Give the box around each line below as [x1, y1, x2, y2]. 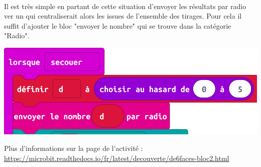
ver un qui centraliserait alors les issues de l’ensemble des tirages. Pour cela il [4, 11, 242, 21]
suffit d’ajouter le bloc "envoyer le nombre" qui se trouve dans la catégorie [4, 20, 231, 31]
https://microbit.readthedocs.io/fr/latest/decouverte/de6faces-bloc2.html [4, 152, 229, 163]
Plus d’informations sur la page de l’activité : [4, 143, 143, 153]
